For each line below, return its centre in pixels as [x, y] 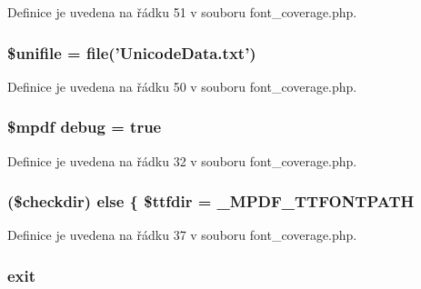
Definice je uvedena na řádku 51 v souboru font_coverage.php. [182, 12]
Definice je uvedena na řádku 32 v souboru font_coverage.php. [182, 160]
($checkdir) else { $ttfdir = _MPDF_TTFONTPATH [211, 201]
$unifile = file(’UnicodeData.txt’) [132, 52]
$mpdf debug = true [85, 127]
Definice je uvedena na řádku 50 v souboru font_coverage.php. [182, 86]
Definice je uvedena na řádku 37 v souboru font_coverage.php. [182, 235]
